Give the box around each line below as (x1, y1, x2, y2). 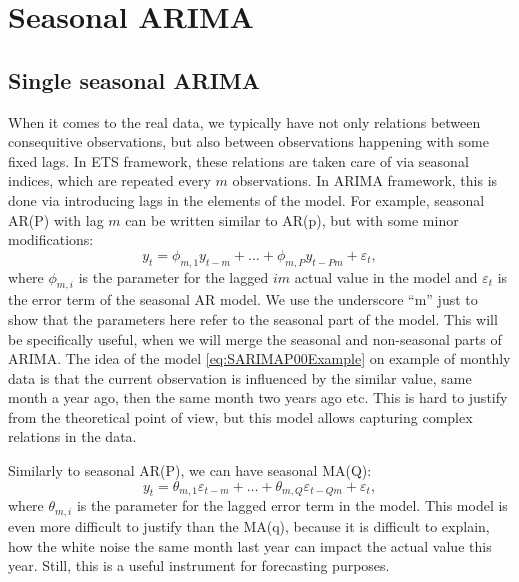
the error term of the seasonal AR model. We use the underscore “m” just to (8, 289, 478, 310)
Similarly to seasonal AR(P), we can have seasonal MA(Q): (8, 460, 372, 481)
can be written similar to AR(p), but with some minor (125, 209, 459, 230)
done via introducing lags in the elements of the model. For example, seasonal (8, 189, 485, 210)
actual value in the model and (294, 266, 478, 287)
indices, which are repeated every (8, 170, 211, 191)
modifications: (8, 229, 94, 250)
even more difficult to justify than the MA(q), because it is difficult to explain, (8, 515, 490, 536)
